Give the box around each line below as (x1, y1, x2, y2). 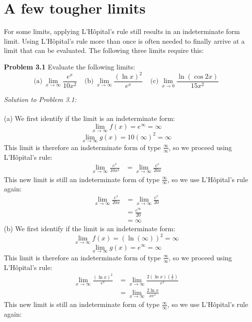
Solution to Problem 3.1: (4, 94, 77, 104)
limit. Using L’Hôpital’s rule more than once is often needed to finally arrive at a (4, 35, 245, 46)
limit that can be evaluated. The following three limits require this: (4, 45, 204, 55)
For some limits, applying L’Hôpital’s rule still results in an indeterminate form (4, 26, 240, 36)
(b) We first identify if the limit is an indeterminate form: (4, 223, 176, 234)
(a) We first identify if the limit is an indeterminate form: (4, 113, 175, 123)
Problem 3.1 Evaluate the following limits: (4, 61, 135, 71)
